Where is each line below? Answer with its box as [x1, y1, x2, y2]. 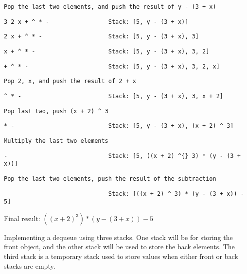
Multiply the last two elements [4, 137, 108, 144]
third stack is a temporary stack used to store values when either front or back [4, 251, 238, 261]
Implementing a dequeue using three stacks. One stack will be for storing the [4, 232, 233, 242]
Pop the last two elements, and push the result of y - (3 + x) [4, 3, 216, 10]
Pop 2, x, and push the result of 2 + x [4, 78, 137, 85]
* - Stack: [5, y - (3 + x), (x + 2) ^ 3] [4, 122, 234, 130]
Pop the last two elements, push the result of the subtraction [4, 175, 216, 182]
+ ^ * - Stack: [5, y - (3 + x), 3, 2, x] [4, 63, 220, 70]
